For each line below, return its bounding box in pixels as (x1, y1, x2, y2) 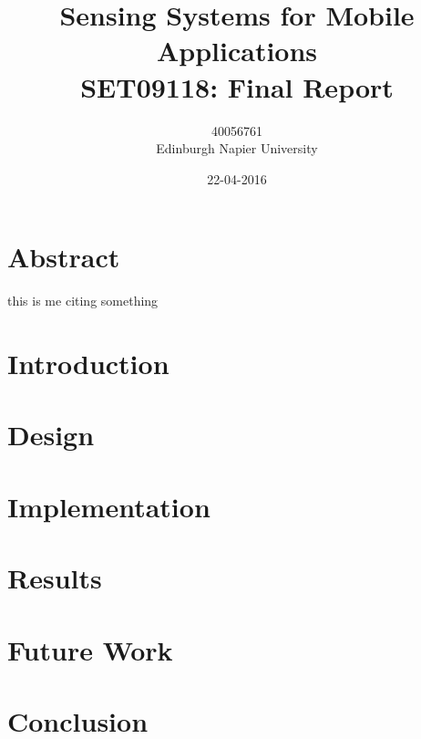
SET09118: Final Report (80, 68, 394, 105)
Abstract (7, 238, 120, 276)
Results (7, 559, 102, 597)
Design (7, 416, 95, 453)
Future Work (7, 630, 173, 668)
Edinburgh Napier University (156, 139, 318, 158)
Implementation (7, 487, 210, 525)
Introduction (7, 345, 169, 381)
